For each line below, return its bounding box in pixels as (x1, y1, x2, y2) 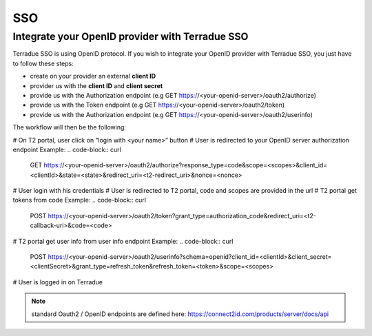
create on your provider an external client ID (30, 72, 156, 81)
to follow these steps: (12, 59, 74, 67)
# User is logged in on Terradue (12, 277, 103, 286)
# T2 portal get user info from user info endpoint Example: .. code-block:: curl (12, 237, 234, 245)
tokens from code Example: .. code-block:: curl (12, 196, 146, 204)
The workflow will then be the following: (12, 123, 127, 132)
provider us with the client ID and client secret (30, 81, 163, 90)
